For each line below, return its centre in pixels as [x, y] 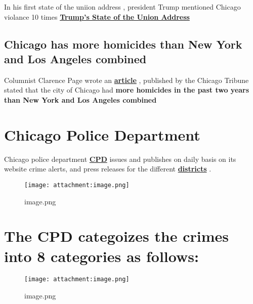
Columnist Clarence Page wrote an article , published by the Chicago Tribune [126, 80]
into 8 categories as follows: [101, 256]
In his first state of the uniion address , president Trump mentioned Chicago [122, 7]
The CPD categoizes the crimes [117, 236]
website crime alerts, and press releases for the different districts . [108, 169]
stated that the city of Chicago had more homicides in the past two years [127, 90]
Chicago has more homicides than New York [123, 44]
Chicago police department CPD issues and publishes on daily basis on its [120, 159]
